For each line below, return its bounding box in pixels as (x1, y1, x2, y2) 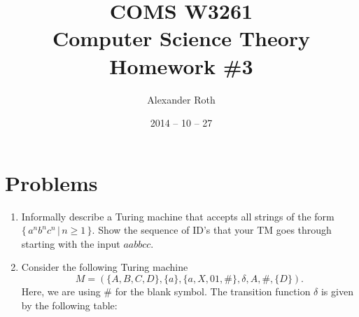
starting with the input (21, 236, 120, 251)
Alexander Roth (147, 92, 216, 106)
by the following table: (21, 297, 118, 312)
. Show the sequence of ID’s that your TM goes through (92, 223, 332, 237)
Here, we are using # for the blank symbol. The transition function (21, 284, 311, 298)
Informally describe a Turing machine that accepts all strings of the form (21, 209, 335, 223)
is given (321, 284, 353, 298)
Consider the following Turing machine (21, 260, 188, 274)
